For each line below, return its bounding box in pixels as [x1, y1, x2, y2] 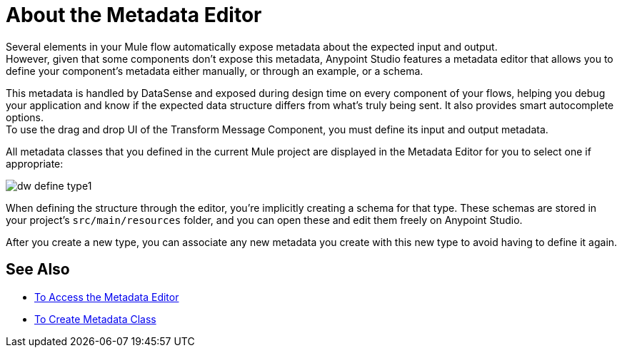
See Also [6, 260, 70, 279]
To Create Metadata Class [34, 312, 156, 325]
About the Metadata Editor [6, 3, 262, 27]
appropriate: [6, 157, 64, 170]
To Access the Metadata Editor [34, 290, 179, 303]
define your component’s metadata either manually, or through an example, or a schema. [6, 64, 423, 77]
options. [6, 111, 44, 123]
